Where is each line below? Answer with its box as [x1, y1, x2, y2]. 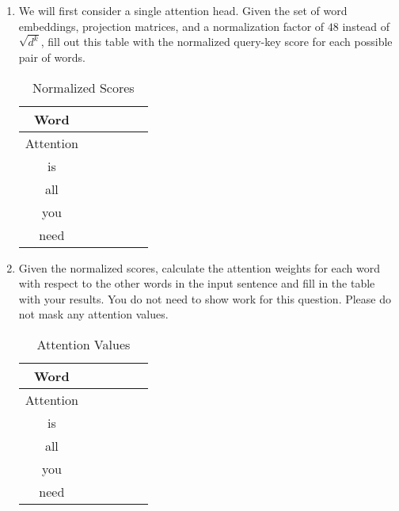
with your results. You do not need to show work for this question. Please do [18, 290, 391, 307]
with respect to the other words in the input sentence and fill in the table [18, 275, 375, 292]
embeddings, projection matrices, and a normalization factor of [18, 17, 325, 34]
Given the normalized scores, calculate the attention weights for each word [18, 259, 381, 276]
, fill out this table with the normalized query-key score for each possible [40, 33, 393, 50]
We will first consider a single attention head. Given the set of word [18, 2, 348, 18]
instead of [342, 17, 390, 34]
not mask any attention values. [18, 306, 169, 322]
